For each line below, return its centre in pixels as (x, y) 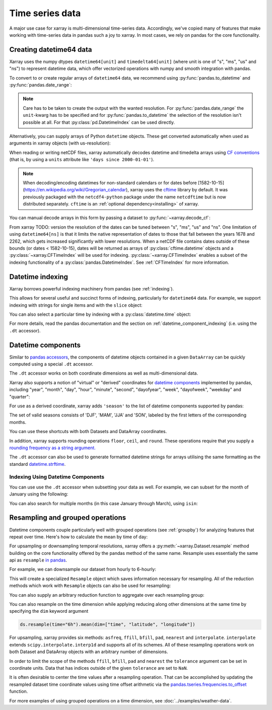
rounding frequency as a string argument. (52, 448)
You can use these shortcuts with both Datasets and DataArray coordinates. (88, 432)
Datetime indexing (39, 277)
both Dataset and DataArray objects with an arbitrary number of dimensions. (89, 652)
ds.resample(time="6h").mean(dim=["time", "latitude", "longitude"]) (108, 625)
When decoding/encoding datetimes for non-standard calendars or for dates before (110, 183)
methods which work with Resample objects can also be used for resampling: (90, 586)
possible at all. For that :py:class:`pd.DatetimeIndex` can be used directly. (99, 122)
